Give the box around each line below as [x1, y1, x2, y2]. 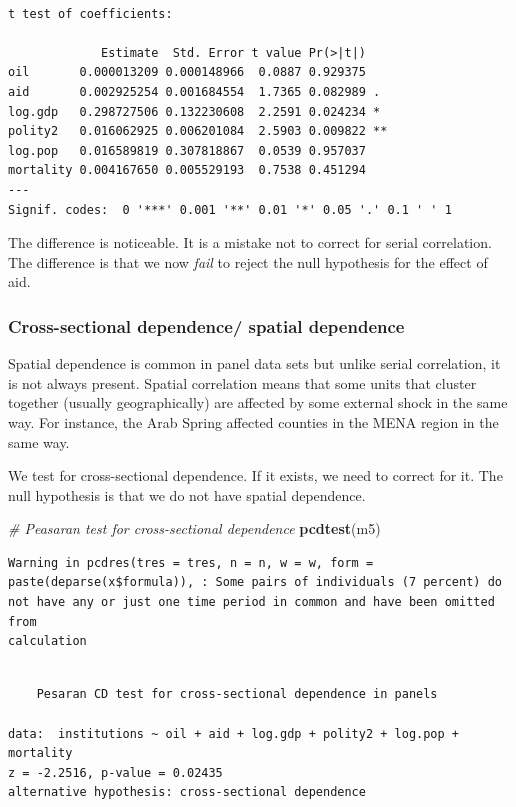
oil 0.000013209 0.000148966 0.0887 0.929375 [8, 65, 366, 80]
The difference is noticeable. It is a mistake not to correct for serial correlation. [8, 232, 492, 253]
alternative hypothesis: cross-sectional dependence [8, 785, 366, 800]
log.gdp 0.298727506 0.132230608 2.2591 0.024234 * [8, 104, 381, 119]
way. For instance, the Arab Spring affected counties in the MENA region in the [8, 411, 499, 432]
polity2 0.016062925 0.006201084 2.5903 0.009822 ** [8, 124, 388, 139]
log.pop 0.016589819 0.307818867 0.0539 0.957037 [8, 143, 366, 158]
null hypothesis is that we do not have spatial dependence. [8, 484, 366, 505]
